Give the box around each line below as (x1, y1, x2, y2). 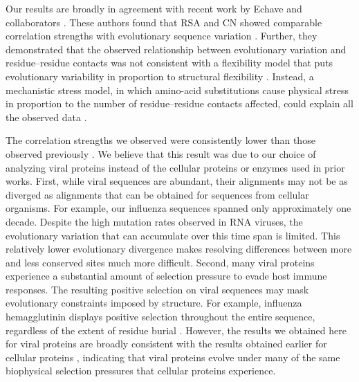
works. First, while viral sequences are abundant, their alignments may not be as (6, 174, 348, 188)
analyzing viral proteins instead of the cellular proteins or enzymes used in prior (6, 160, 345, 174)
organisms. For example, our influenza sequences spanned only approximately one (6, 201, 351, 215)
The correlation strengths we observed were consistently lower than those (6, 133, 315, 147)
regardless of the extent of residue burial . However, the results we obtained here (6, 322, 347, 337)
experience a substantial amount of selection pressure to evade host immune (6, 269, 327, 283)
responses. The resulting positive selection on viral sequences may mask (6, 282, 309, 296)
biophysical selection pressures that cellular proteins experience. (6, 363, 276, 378)
